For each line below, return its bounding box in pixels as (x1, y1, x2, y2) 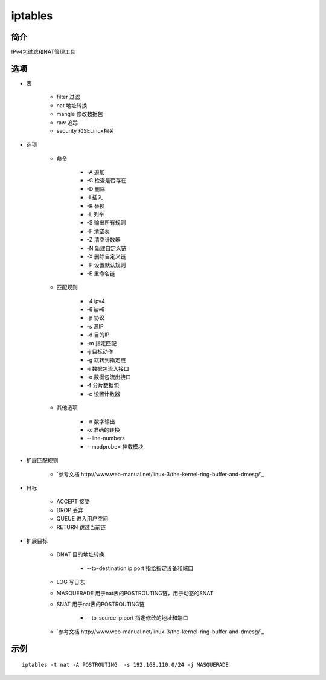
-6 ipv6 (86, 306, 105, 313)
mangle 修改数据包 (56, 111, 103, 118)
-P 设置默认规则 (86, 261, 126, 269)
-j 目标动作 (86, 348, 113, 355)
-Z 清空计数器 (86, 236, 121, 243)
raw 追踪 (56, 118, 78, 126)
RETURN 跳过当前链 (56, 523, 106, 531)
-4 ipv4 (86, 297, 106, 304)
